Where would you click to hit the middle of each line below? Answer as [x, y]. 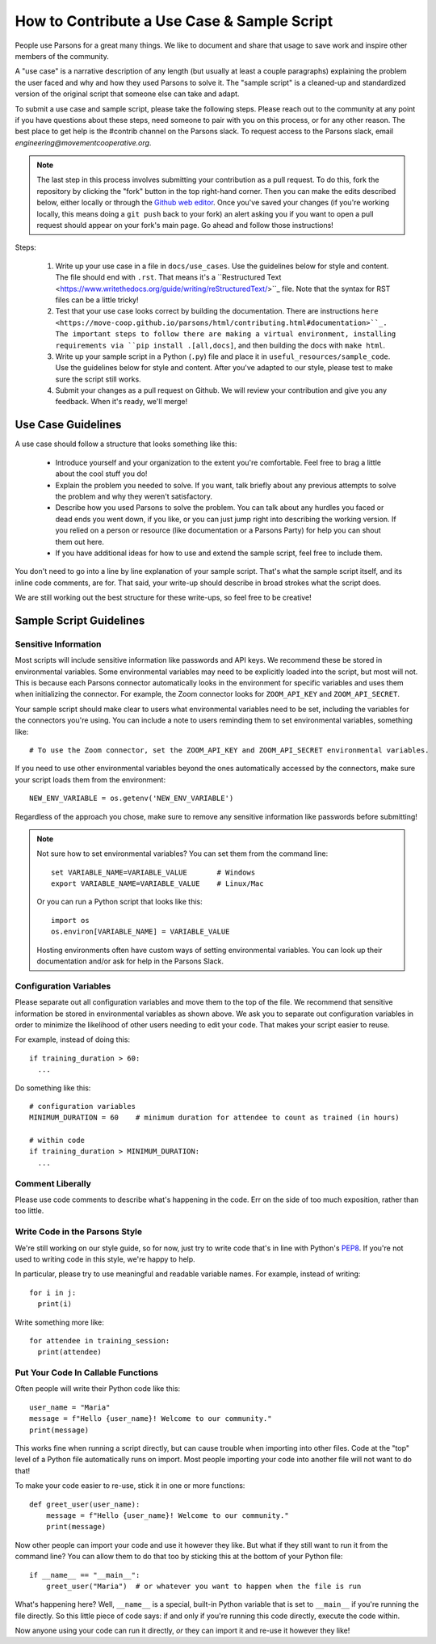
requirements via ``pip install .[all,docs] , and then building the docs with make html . [220, 345]
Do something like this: [53, 1088]
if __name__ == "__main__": [85, 1575]
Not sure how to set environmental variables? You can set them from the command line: [182, 854]
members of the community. [62, 56]
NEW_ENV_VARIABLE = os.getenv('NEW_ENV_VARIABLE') [132, 799]
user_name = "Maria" [70, 1407]
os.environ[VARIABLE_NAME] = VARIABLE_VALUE [140, 932]
